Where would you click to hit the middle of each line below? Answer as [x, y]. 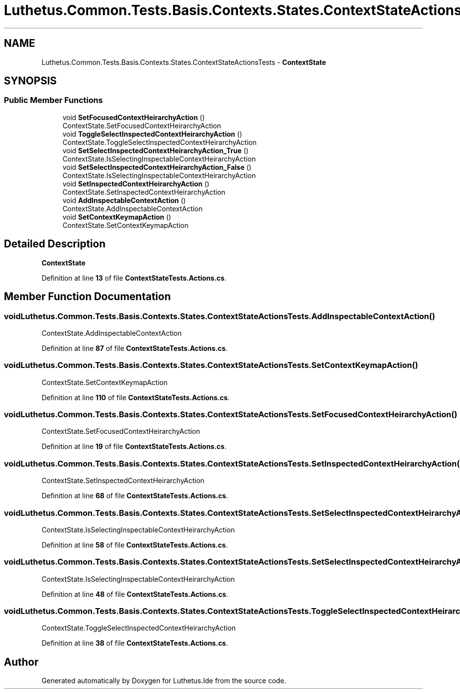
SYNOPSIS [30, 81]
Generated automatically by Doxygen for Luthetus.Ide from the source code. [164, 681]
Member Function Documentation [87, 297]
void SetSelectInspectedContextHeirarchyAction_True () [155, 150]
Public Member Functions [53, 100]
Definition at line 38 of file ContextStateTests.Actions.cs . [135, 643]
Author [21, 662]
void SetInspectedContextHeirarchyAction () [136, 183]
